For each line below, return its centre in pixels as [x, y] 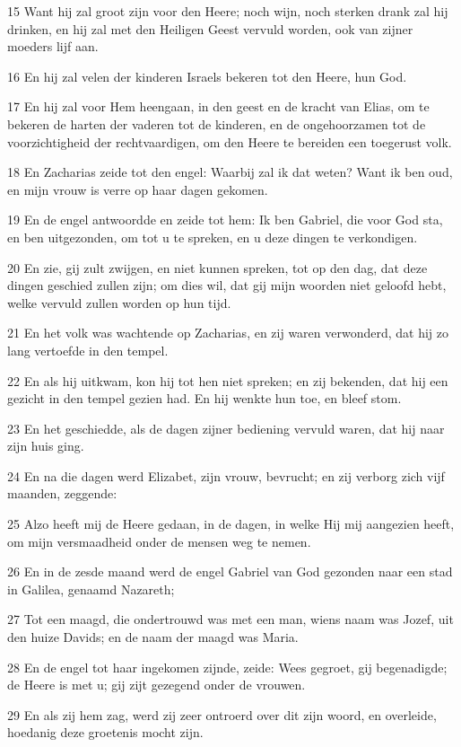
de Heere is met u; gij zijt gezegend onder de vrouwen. [157, 685]
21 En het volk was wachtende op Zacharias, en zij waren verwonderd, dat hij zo [228, 333]
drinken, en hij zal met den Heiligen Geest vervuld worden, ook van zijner [210, 28]
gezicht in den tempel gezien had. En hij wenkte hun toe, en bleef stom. [204, 398]
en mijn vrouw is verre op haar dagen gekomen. [138, 189]
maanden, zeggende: [62, 493]
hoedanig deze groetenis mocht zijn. [105, 732]
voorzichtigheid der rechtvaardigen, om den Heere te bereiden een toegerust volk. [230, 141]
